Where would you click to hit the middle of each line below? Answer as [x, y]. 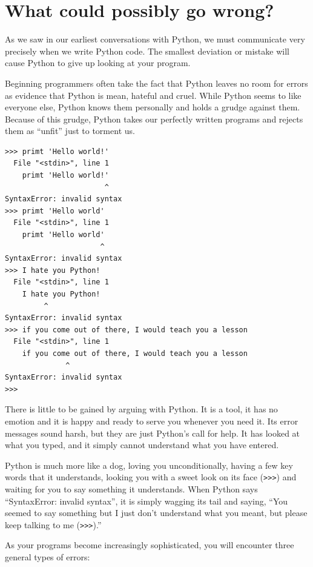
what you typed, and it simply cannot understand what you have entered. [142, 445]
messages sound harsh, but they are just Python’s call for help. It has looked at [153, 433]
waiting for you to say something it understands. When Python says [131, 488]
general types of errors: [48, 557]
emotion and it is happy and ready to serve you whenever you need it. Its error [152, 421]
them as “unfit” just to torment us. [70, 131]
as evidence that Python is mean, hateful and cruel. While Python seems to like [153, 95]
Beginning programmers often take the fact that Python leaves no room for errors [156, 83]
